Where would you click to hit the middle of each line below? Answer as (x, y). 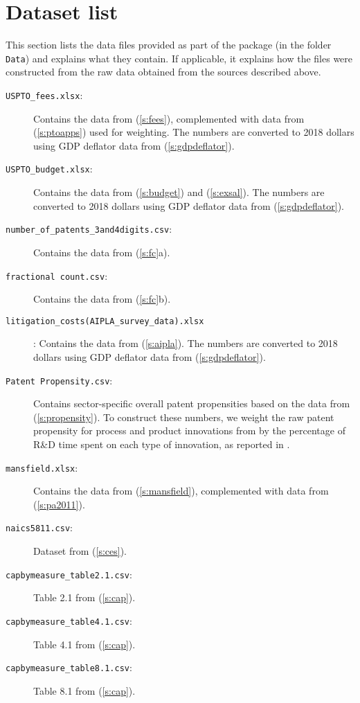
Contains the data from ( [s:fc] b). (102, 299)
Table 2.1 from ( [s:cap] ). (84, 597)
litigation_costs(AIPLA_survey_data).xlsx (105, 321)
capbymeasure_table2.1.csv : (69, 574)
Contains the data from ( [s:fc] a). (102, 252)
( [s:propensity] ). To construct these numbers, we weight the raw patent (184, 417)
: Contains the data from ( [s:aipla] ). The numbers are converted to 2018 (186, 343)
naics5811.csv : (39, 527)
